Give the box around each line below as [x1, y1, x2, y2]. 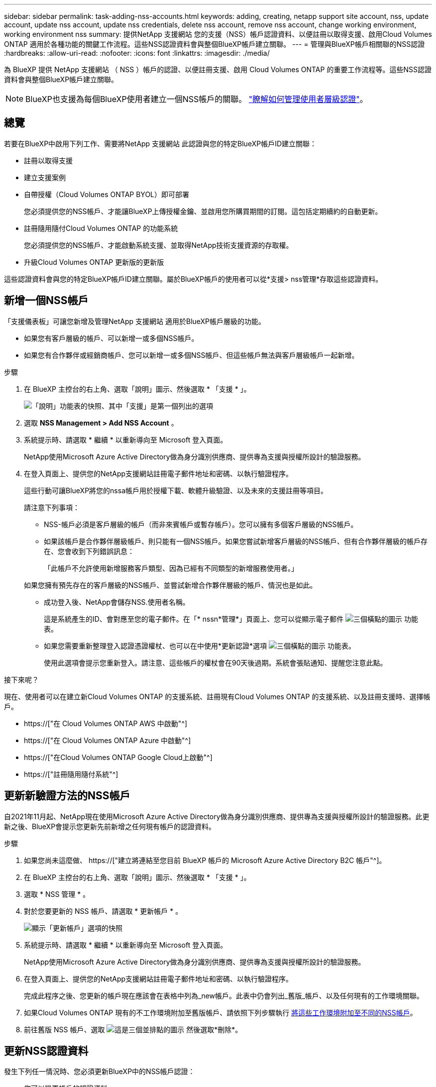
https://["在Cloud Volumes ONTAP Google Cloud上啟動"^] [24, 753, 213, 761]
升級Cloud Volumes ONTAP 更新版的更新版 [24, 257, 164, 266]
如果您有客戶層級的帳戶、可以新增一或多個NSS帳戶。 [24, 333, 199, 342]
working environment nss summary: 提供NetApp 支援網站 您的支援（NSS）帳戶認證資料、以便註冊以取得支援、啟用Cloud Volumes [4, 30, 432, 38]
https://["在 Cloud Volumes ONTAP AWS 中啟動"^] [24, 719, 188, 728]
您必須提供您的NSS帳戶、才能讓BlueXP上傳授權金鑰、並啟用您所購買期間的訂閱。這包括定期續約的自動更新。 [24, 207, 382, 216]
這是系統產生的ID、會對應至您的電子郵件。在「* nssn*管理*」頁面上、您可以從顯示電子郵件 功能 [44, 614, 419, 623]
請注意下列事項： [24, 503, 80, 512]
